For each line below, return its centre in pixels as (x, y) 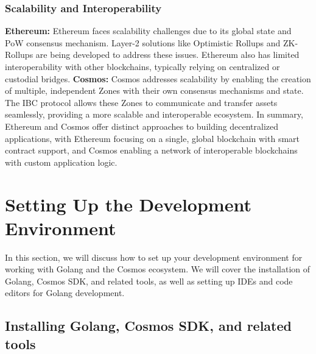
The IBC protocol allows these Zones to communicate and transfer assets (141, 102)
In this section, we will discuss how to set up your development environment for (154, 257)
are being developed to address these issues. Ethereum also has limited (167, 55)
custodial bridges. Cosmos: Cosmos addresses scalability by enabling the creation (158, 78)
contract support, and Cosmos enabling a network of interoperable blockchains (151, 150)
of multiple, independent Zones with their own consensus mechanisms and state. (154, 90)
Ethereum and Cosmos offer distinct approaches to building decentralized (142, 126)
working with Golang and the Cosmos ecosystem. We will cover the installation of (158, 269)
